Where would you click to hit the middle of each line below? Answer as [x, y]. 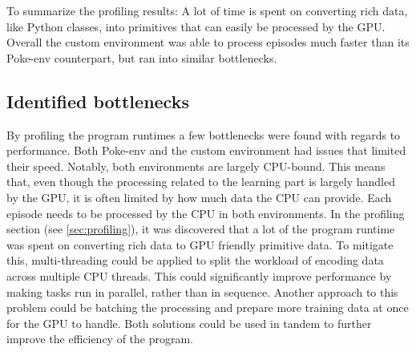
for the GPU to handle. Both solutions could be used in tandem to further [189, 323]
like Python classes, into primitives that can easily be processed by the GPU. [196, 26]
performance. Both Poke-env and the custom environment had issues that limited [206, 150]
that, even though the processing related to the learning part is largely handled [201, 182]
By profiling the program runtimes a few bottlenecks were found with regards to [204, 134]
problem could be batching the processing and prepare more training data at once [208, 307]
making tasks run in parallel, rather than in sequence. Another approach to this [202, 291]
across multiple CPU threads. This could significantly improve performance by [199, 275]
